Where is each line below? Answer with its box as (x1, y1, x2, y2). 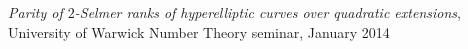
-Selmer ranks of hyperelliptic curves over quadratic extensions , (74, 2, 461, 22)
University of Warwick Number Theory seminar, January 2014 (8, 21, 390, 42)
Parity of (8, 2, 63, 22)
